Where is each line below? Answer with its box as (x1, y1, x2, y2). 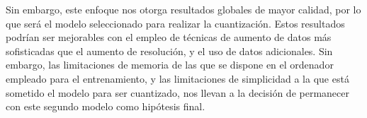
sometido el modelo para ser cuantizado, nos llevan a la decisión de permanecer (6, 85, 349, 100)
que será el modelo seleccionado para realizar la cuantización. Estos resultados (6, 16, 345, 30)
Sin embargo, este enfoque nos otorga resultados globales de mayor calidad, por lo (6, 2, 361, 16)
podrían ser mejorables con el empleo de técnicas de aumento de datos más (6, 30, 332, 45)
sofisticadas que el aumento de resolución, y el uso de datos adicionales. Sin (6, 43, 333, 58)
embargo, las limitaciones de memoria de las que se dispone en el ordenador (6, 57, 334, 72)
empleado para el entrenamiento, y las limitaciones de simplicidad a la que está (6, 71, 349, 85)
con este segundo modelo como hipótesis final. (6, 99, 205, 114)
